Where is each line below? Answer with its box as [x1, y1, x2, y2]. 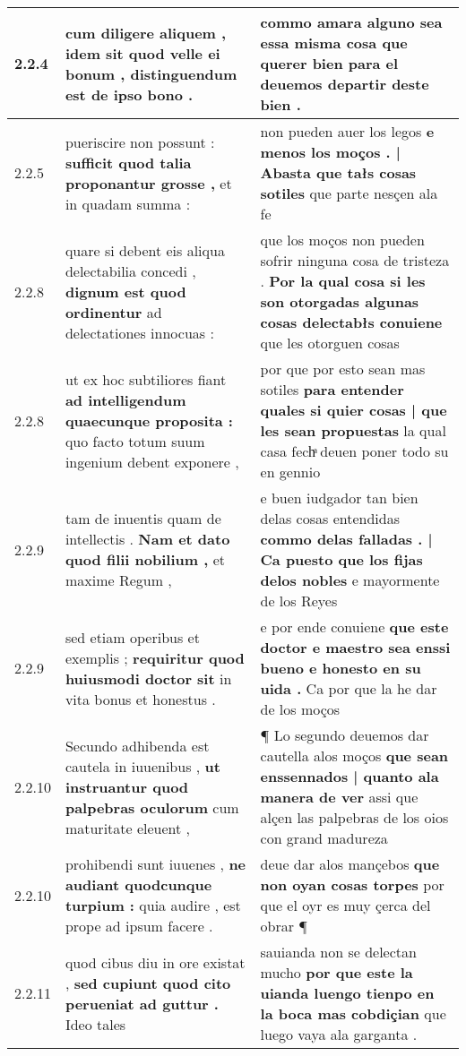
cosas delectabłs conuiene [260, 312, 443, 332]
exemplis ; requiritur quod [65, 647, 245, 668]
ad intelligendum [65, 389, 186, 410]
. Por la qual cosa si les [260, 270, 426, 291]
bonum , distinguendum [65, 63, 237, 84]
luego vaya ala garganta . [260, 1024, 418, 1044]
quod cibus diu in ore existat [65, 951, 246, 973]
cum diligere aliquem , [65, 21, 227, 43]
